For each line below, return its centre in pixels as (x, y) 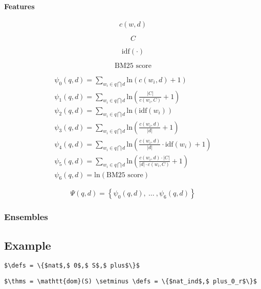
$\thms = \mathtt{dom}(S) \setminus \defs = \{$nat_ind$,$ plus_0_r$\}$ (130, 282)
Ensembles (26, 217)
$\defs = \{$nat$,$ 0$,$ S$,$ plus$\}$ (72, 266)
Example (28, 245)
